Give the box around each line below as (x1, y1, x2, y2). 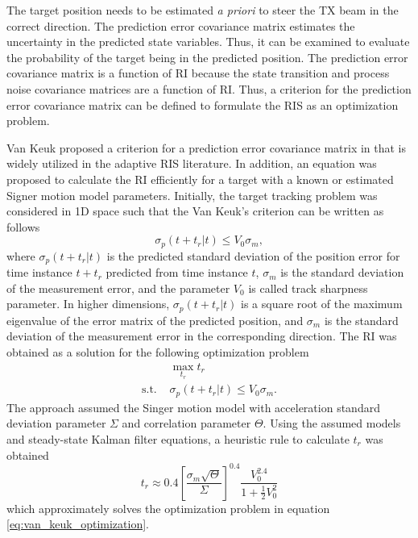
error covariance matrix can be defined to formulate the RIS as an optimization (6, 96, 399, 113)
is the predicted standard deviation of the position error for (106, 247, 400, 264)
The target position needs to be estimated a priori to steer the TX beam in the (6, 2, 399, 18)
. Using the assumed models (263, 415, 401, 432)
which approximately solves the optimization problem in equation (6, 499, 330, 516)
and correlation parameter (122, 415, 251, 432)
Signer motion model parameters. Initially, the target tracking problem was (6, 186, 378, 203)
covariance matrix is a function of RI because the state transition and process (6, 65, 390, 81)
